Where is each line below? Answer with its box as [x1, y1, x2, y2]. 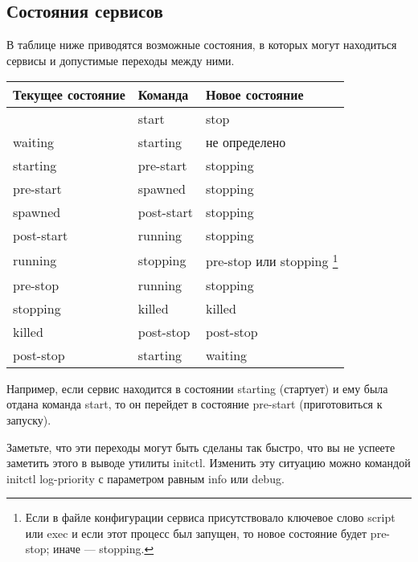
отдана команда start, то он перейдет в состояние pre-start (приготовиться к [6, 396, 383, 412]
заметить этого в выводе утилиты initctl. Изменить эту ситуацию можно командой [6, 454, 411, 471]
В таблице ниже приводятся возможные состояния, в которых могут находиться [6, 36, 397, 53]
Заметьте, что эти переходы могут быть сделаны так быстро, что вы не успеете [6, 438, 395, 455]
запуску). [6, 411, 51, 428]
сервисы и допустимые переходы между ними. [6, 51, 235, 68]
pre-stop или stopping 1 [205, 249, 338, 271]
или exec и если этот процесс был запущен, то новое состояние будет [25, 524, 367, 541]
